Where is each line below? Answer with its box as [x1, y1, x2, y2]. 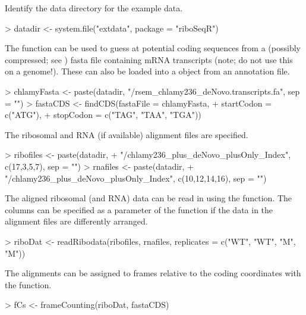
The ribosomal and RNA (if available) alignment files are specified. [5, 128, 248, 141]
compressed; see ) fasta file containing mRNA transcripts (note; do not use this [5, 53, 293, 66]
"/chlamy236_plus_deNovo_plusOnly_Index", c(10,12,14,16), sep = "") [5, 171, 267, 184]
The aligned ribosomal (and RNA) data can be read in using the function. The [5, 192, 292, 204]
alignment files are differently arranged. [5, 215, 148, 227]
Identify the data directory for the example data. [5, 2, 183, 14]
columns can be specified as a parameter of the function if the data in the [5, 203, 273, 216]
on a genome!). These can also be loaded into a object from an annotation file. [5, 65, 290, 77]
